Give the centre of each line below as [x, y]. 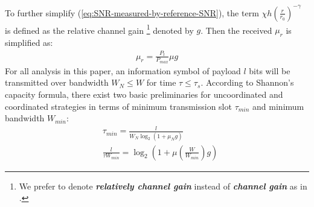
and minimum [278, 106]
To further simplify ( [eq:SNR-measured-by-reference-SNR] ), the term [132, 12]
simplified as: [29, 42]
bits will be [270, 70]
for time [161, 82]
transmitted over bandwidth [57, 82]
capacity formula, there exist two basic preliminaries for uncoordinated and [144, 94]
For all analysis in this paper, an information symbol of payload [123, 70]
